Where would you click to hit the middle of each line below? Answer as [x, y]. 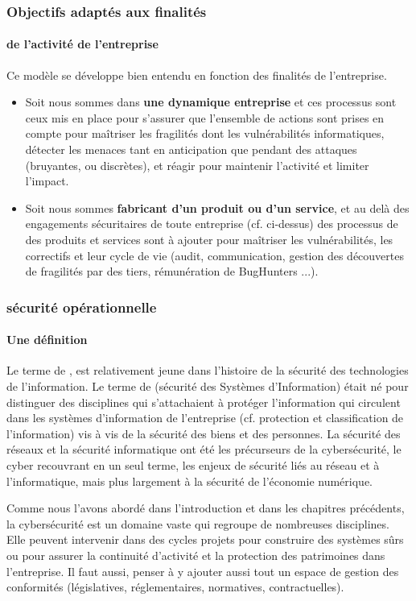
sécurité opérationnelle [82, 307]
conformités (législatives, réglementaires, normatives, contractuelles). [175, 587]
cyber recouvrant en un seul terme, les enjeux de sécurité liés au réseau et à [193, 464]
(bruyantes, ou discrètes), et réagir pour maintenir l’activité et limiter [197, 165]
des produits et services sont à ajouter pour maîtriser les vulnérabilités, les [209, 239]
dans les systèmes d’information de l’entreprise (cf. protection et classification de [205, 418]
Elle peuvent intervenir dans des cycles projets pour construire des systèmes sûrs [205, 539]
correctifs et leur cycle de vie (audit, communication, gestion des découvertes [214, 255]
